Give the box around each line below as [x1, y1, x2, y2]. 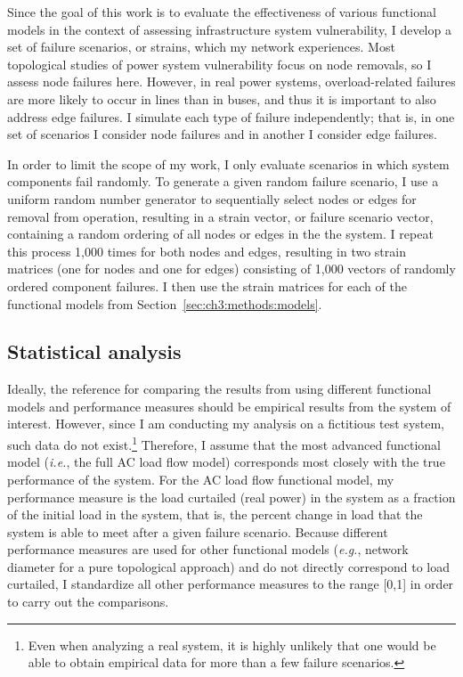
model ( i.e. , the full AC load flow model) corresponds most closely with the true [7, 453, 445, 471]
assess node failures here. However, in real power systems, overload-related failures [7, 72, 456, 91]
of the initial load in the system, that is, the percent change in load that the [7, 505, 423, 524]
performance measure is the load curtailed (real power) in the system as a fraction [7, 487, 456, 506]
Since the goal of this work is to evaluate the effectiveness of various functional [7, 3, 436, 20]
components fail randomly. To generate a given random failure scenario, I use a [7, 172, 439, 191]
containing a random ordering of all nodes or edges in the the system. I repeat [7, 224, 434, 243]
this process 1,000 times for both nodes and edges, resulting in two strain [7, 241, 406, 260]
